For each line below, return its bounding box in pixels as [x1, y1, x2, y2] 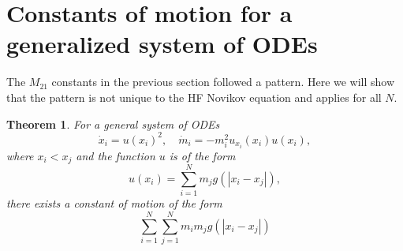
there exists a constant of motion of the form [6, 195, 222, 212]
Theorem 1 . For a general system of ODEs [6, 115, 220, 132]
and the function [76, 147, 155, 163]
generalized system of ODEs [6, 28, 318, 60]
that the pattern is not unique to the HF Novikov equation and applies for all [6, 88, 382, 105]
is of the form [169, 147, 236, 163]
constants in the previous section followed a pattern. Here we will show [51, 73, 395, 90]
